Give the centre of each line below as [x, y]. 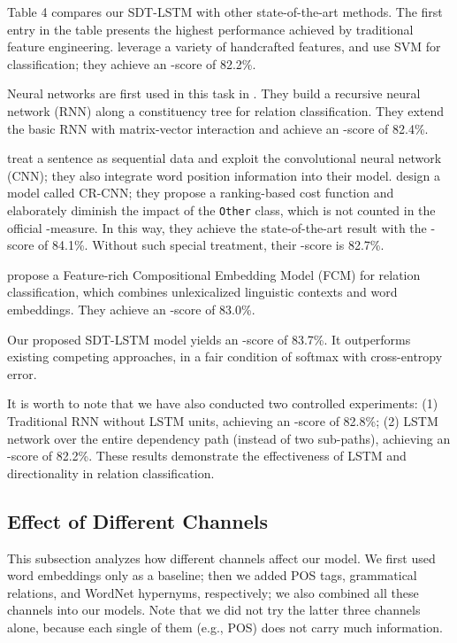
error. [22, 373]
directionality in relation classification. [111, 473]
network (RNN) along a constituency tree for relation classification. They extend [226, 110]
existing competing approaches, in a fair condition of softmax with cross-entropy [225, 356]
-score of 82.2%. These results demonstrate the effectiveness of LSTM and [207, 456]
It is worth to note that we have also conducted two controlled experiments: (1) [223, 403]
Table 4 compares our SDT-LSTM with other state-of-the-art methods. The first [225, 12]
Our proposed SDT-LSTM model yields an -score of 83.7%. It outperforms [209, 339]
